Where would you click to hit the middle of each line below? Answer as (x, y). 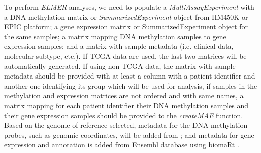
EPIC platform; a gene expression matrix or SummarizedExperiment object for (126, 26)
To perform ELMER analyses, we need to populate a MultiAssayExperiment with (129, 7)
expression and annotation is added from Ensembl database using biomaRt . (122, 145)
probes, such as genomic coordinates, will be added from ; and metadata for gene (129, 135)
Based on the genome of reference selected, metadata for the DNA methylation (126, 125)
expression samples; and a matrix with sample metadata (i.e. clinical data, (119, 46)
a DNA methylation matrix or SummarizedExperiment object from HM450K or (126, 16)
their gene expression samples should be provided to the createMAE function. (124, 115)
